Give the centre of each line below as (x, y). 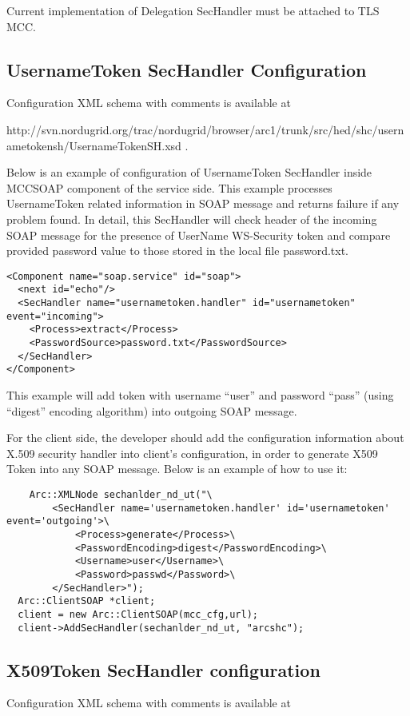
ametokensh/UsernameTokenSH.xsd (94, 145)
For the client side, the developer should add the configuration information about (205, 438)
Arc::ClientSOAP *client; (87, 601)
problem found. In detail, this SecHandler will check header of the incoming (192, 219)
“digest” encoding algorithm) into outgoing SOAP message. (152, 410)
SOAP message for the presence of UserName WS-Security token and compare (199, 235)
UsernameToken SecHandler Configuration (187, 69)
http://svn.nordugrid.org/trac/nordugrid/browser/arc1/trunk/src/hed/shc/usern (205, 129)
